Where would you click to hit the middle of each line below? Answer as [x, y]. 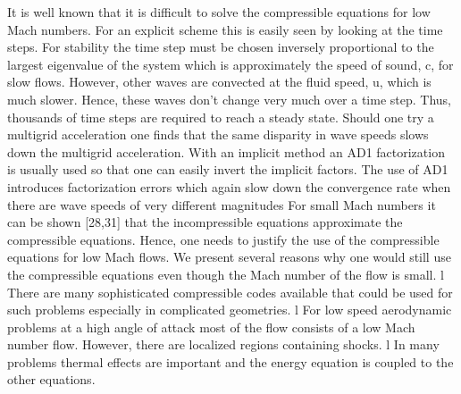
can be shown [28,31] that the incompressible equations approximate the [205, 222]
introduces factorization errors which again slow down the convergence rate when [229, 186]
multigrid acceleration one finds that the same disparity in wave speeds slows [218, 134]
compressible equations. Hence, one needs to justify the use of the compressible [223, 239]
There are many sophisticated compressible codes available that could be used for [230, 292]
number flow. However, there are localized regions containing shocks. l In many [223, 344]
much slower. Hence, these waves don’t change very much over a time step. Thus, [229, 99]
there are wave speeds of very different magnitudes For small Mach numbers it [222, 204]
